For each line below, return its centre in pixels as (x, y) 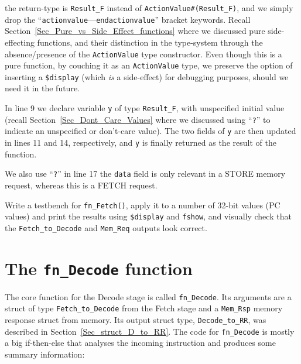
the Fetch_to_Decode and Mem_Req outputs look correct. (106, 227)
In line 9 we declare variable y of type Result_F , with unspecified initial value (145, 108)
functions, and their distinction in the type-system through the (150, 42)
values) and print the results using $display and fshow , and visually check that (148, 216)
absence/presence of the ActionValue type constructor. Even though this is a (143, 54)
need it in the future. (42, 88)
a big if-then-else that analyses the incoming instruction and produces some (140, 343)
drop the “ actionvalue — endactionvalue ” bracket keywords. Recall (128, 19)
